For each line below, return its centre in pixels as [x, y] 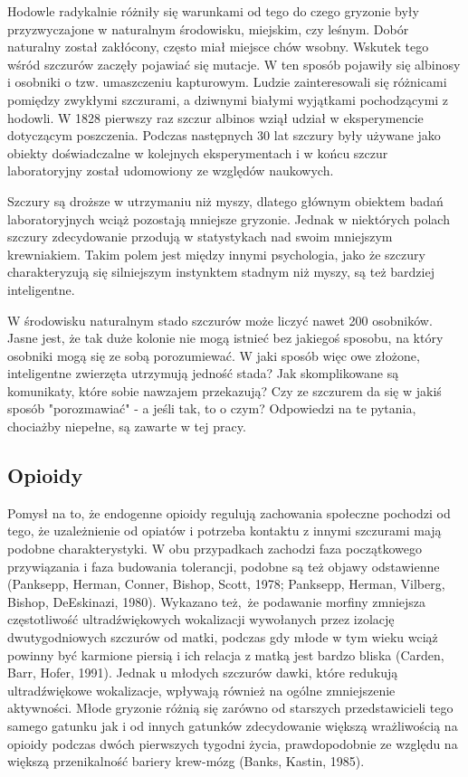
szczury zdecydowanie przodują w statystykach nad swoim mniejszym [200, 237]
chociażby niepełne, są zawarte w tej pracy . [127, 426]
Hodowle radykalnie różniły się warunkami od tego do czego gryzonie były [213, 11]
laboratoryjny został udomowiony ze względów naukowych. [171, 171]
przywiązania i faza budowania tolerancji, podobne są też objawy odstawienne [224, 566]
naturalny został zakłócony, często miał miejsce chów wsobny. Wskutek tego [218, 47]
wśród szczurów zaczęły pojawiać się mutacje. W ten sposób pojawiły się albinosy [234, 64]
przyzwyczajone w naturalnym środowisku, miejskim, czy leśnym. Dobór [208, 28]
